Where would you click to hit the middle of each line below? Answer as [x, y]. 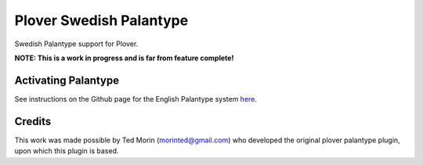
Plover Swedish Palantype [101, 20]
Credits [33, 121]
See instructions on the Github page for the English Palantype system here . [136, 99]
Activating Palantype [67, 80]
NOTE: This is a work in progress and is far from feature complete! [124, 58]
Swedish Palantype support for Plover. [76, 44]
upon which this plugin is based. [67, 151]
